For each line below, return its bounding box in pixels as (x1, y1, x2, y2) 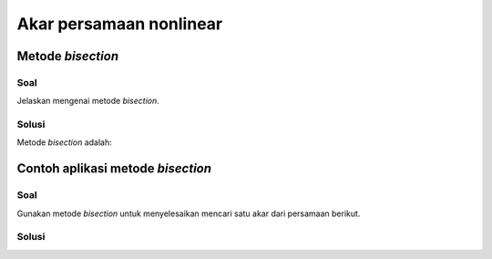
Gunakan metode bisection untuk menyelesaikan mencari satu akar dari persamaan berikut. (16, 208, 361, 219)
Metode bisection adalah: (16, 137, 113, 148)
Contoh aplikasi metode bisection (16, 161, 212, 177)
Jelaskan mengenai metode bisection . (16, 96, 159, 107)
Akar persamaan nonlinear (16, 14, 223, 34)
